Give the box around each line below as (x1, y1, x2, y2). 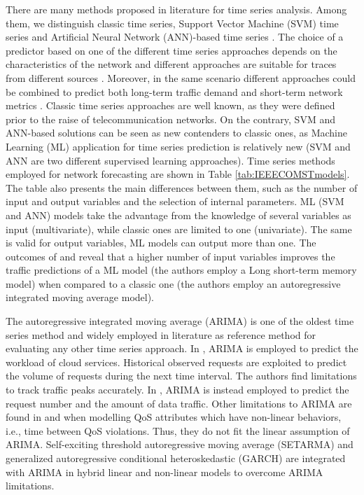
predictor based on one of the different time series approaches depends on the (6, 43, 337, 57)
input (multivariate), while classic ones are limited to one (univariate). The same (6, 221, 352, 236)
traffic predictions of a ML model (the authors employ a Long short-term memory (6, 263, 357, 277)
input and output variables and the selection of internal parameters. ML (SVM (6, 194, 344, 209)
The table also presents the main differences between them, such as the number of (6, 180, 358, 195)
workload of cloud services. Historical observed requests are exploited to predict (6, 354, 347, 369)
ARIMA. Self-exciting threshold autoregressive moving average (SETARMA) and (6, 437, 353, 452)
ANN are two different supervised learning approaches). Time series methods (6, 153, 335, 167)
